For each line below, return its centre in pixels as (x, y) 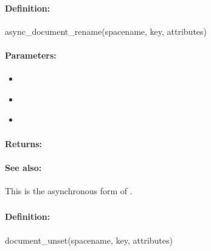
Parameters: (31, 55)
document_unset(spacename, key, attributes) (89, 240)
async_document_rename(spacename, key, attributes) (106, 31)
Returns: (24, 143)
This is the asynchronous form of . (69, 190)
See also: (23, 167)
